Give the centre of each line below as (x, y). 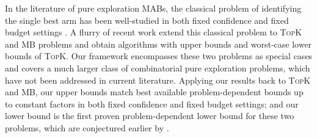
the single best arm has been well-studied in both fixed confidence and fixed (147, 20)
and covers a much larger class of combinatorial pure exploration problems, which (158, 67)
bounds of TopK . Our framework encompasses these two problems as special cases (159, 56)
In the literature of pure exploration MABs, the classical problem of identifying (153, 8)
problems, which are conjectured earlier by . (87, 127)
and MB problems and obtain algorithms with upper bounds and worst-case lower (158, 44)
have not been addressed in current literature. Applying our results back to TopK (158, 80)
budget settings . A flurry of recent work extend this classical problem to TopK (154, 32)
